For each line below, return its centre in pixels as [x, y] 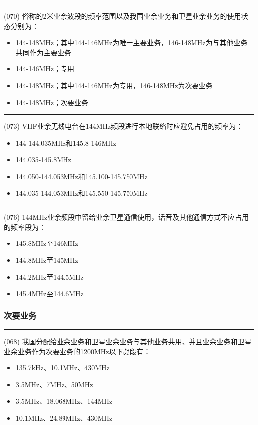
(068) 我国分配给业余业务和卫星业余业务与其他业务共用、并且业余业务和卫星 [128, 341]
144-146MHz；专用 [45, 69]
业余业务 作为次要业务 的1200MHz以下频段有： [77, 351]
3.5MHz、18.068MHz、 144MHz [64, 401]
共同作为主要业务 [43, 52]
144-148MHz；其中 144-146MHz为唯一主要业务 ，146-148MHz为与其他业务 [131, 42]
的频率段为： [25, 226]
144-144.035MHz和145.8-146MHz [66, 143]
